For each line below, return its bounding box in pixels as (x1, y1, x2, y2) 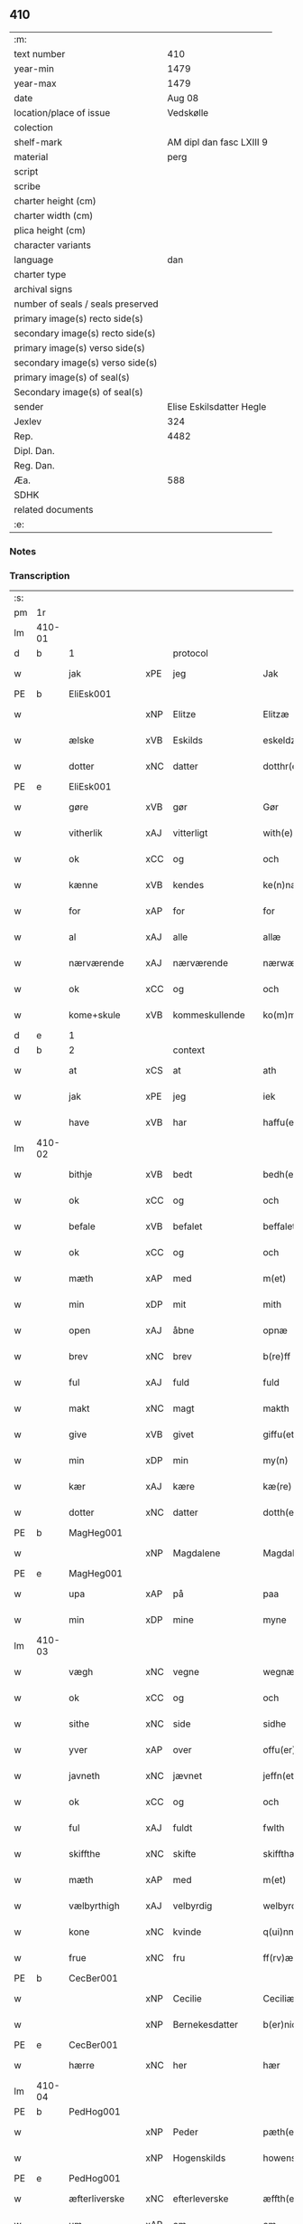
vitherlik (69, 827, 104, 839)
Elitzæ (262, 708, 289, 721)
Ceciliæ (262, 1992, 296, 2005)
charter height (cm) (14, 194, 96, 207)
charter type (14, 268, 67, 280)
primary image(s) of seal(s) (14, 371, 131, 383)
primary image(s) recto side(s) (14, 312, 144, 325)
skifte (172, 1848, 197, 1860)
